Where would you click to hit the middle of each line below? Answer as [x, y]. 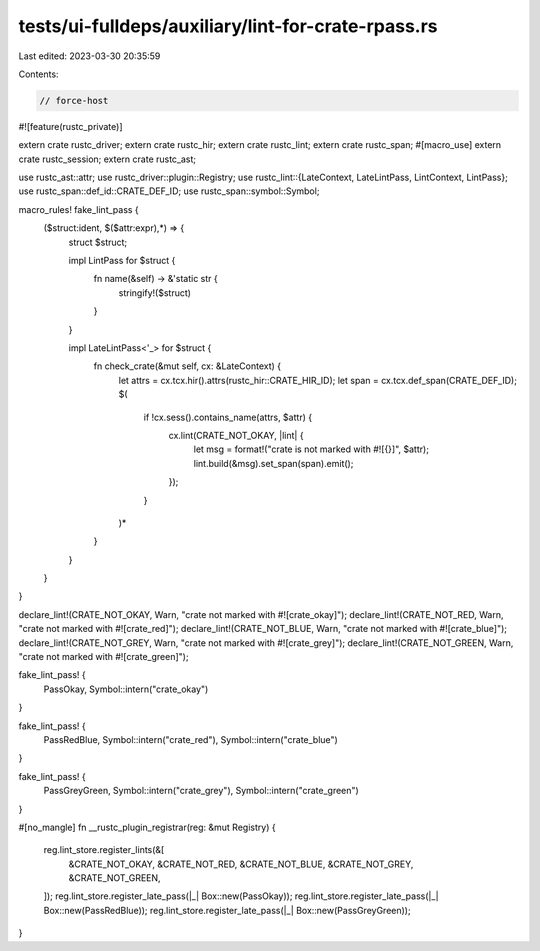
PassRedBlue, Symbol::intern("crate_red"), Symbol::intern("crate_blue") [191, 739]
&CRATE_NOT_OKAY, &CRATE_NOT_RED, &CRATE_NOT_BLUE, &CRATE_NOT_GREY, [241, 864]
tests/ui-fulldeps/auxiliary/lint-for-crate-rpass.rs [228, 26]
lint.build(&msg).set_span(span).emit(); [273, 463]
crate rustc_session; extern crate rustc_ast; [107, 159]
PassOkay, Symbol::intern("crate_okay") [126, 689]
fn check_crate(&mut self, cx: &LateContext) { [187, 366]
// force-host [74, 100]
